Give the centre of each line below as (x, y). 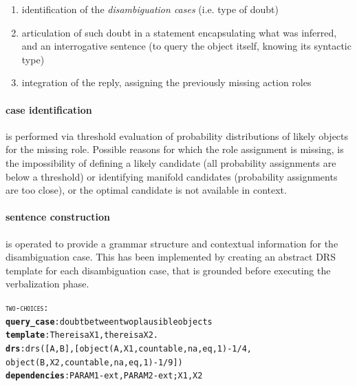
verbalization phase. (47, 284)
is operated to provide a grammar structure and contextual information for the (172, 243)
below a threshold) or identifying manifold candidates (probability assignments (172, 176)
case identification (49, 109)
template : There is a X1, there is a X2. (82, 335)
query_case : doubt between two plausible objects (109, 322)
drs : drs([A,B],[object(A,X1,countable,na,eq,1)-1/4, (129, 348)
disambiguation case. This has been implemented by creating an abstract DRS (171, 257)
